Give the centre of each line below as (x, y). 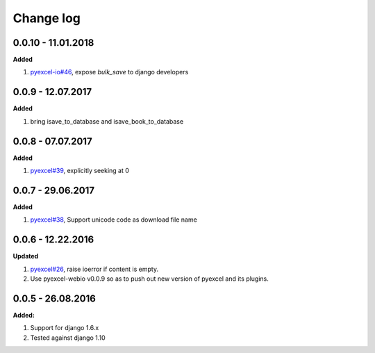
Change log (47, 18)
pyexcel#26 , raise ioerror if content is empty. (94, 269)
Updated (26, 256)
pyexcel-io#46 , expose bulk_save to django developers (109, 72)
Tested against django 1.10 (68, 338)
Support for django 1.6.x (65, 328)
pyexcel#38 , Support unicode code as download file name (114, 220)
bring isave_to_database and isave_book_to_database (107, 121)
